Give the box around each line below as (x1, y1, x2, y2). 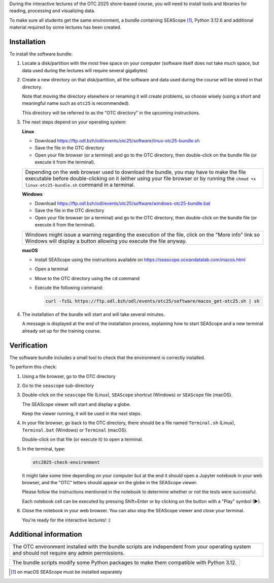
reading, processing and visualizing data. (9, 8, 96, 14)
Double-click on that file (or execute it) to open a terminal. (22, 436, 143, 443)
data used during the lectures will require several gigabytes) (22, 67, 148, 73)
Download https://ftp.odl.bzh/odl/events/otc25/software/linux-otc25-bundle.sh (35, 137, 200, 143)
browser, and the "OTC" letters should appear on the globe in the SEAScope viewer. (22, 479, 198, 485)
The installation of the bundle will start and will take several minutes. (22, 311, 165, 317)
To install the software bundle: (9, 51, 73, 57)
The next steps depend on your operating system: (22, 119, 127, 125)
